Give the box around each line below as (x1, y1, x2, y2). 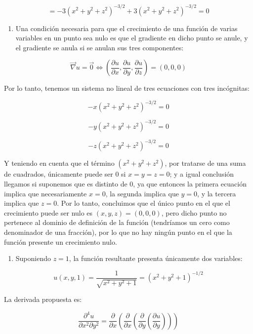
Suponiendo (15, 253, 51, 263)
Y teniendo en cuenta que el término (4, 158, 115, 168)
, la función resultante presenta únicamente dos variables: (69, 253, 243, 263)
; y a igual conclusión (169, 169, 234, 179)
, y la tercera (197, 188, 236, 198)
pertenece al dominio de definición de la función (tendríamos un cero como (4, 217, 230, 227)
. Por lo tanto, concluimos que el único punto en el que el (57, 198, 230, 208)
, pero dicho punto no (161, 207, 227, 218)
